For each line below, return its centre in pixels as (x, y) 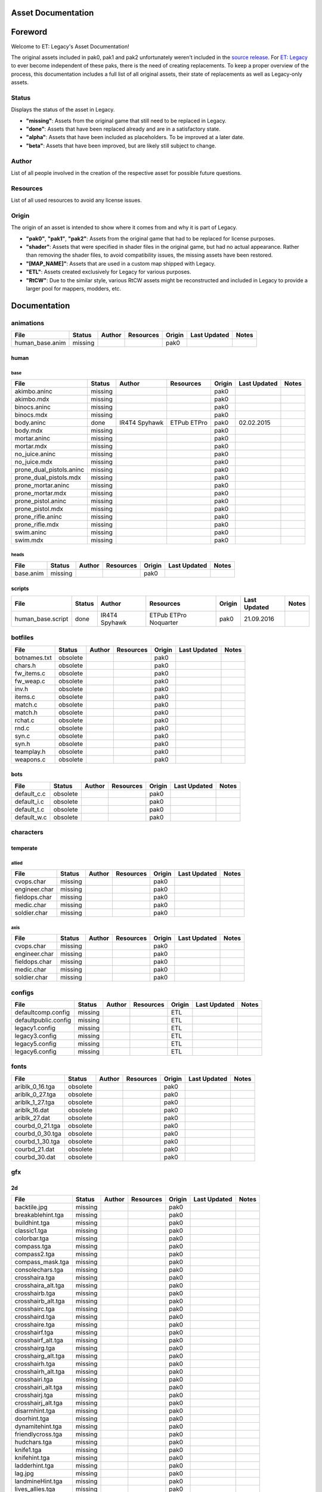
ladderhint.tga (34, 1466)
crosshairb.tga (35, 1293)
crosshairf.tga (34, 1333)
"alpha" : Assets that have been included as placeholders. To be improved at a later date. (135, 137)
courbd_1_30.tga (37, 1141)
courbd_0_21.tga (38, 1126)
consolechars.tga (39, 1270)
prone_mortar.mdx (41, 494)
